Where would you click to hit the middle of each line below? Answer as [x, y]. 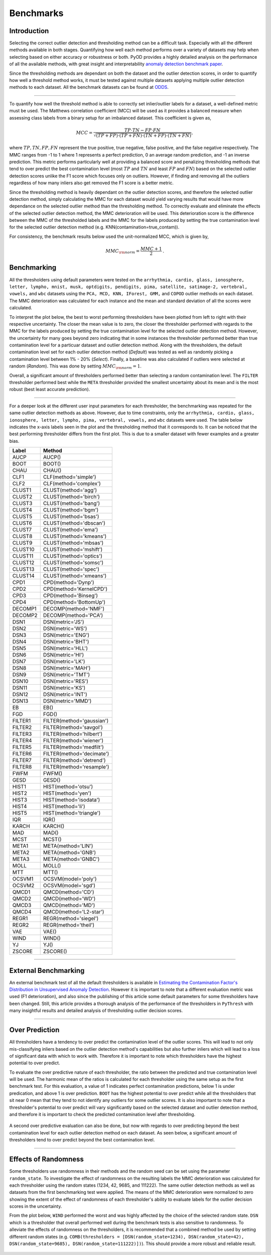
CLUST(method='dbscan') [74, 523]
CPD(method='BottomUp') [74, 602]
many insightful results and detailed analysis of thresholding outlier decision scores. [96, 1011]
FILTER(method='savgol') [73, 727]
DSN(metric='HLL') [65, 649]
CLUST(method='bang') [72, 504]
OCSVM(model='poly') [70, 879]
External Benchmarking [47, 971]
